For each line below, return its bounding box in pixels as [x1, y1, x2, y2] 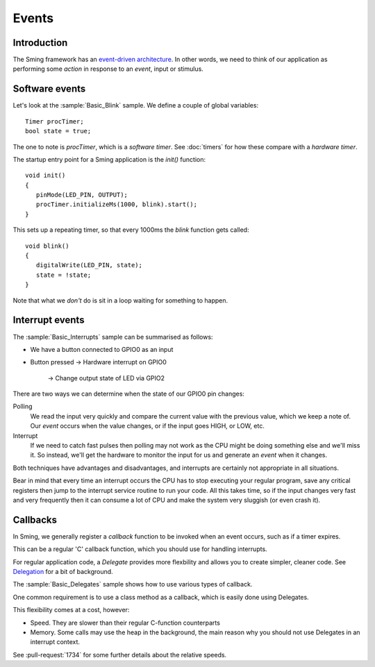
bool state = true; [25, 127, 92, 135]
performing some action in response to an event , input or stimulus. [12, 65, 204, 73]
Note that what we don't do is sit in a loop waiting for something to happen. [12, 296, 228, 305]
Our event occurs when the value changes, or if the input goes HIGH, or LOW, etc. [30, 422, 265, 430]
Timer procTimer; [25, 117, 84, 125]
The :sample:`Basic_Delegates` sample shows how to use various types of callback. [12, 580, 253, 589]
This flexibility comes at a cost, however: [12, 606, 130, 614]
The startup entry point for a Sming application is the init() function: [12, 155, 206, 163]
